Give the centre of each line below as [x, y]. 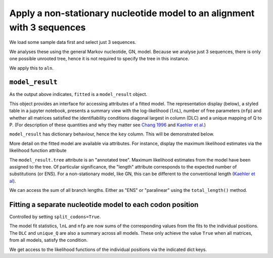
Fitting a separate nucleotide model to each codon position [104, 204]
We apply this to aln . [32, 68]
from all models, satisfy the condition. [49, 240]
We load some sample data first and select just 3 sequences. [73, 42]
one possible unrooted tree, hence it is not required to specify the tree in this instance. [99, 59]
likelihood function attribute [38, 150]
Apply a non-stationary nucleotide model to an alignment [132, 13]
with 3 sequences [48, 27]
